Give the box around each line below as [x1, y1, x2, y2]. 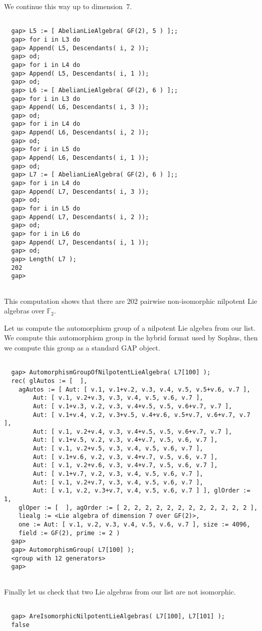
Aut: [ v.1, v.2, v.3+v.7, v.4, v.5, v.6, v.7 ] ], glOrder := [33, 487, 250, 495]
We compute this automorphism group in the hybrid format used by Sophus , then [4, 332, 258, 343]
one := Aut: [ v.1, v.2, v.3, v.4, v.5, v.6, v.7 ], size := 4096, [18, 521, 250, 529]
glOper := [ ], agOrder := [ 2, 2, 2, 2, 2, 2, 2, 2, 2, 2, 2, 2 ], [18, 504, 258, 511]
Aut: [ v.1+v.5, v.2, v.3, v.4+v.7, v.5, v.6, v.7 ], [33, 436, 218, 444]
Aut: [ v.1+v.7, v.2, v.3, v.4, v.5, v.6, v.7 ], [33, 470, 203, 478]
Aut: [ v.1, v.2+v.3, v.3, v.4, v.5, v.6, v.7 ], [33, 394, 203, 402]
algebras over [4, 305, 45, 316]
